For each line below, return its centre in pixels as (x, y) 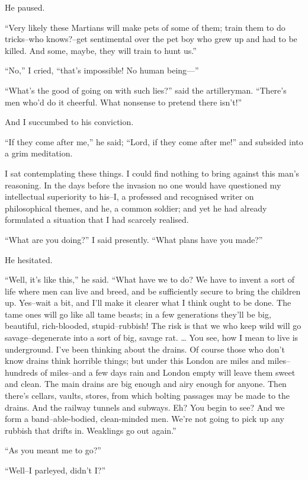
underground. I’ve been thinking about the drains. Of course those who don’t (145, 349)
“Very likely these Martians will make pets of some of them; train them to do (145, 27)
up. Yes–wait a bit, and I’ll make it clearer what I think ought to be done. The (148, 303)
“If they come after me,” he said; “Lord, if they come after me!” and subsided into (154, 141)
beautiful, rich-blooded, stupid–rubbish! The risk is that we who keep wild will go (153, 326)
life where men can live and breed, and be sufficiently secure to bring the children (153, 291)
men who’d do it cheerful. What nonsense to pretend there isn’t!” (123, 102)
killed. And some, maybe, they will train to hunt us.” (101, 50)
